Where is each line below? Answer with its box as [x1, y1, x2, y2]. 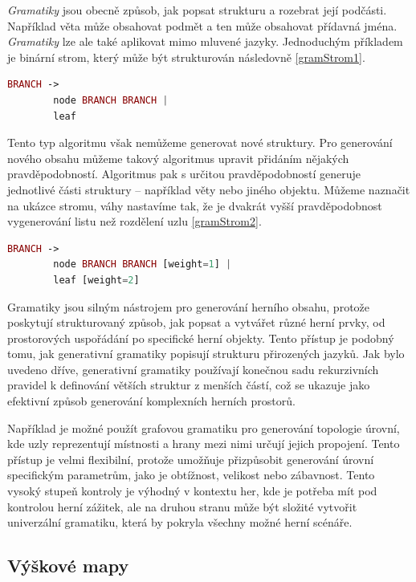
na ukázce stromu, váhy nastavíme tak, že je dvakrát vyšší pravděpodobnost [7, 197, 382, 214]
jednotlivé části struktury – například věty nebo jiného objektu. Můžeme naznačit [7, 181, 410, 197]
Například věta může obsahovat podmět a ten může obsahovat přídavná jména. [7, 17, 398, 34]
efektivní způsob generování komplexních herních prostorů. [7, 393, 296, 409]
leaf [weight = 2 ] [53, 274, 140, 286]
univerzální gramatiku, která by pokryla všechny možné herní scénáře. [7, 514, 353, 531]
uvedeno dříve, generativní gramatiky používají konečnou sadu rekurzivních [7, 360, 379, 377]
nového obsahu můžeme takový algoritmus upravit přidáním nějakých [7, 149, 349, 166]
